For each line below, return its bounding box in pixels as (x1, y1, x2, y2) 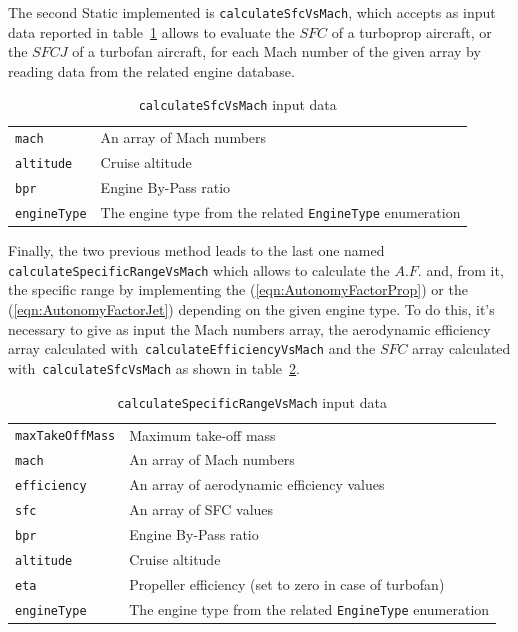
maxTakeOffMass (15, 429, 116, 444)
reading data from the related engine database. (8, 60, 295, 81)
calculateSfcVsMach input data (138, 94, 337, 115)
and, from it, (426, 259, 504, 280)
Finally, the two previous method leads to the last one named (8, 240, 385, 261)
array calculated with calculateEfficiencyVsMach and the (8, 338, 376, 359)
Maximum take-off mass (129, 424, 276, 445)
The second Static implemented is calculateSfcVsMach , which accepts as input (8, 2, 496, 22)
